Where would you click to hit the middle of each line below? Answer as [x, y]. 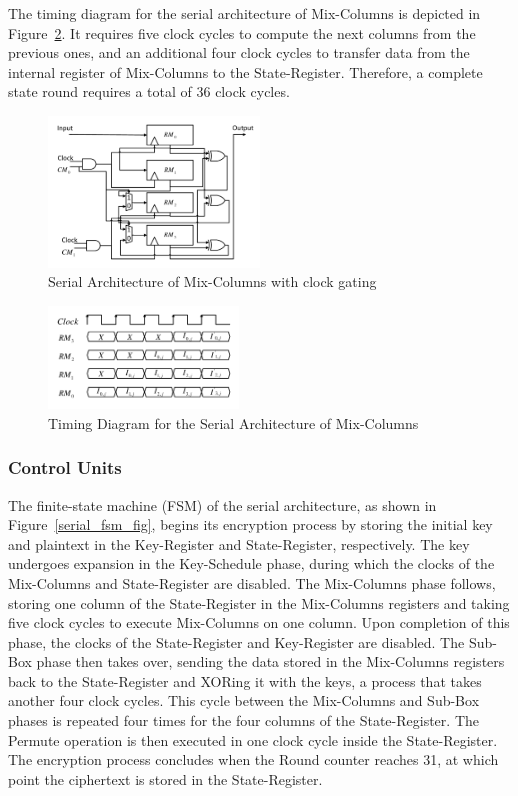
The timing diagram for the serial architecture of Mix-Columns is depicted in [244, 13]
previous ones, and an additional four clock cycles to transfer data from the [239, 52]
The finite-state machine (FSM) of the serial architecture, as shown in [222, 504]
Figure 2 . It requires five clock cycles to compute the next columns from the [242, 32]
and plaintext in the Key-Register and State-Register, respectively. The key [239, 543]
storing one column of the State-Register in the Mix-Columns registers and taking [259, 602]
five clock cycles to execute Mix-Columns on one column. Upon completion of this [259, 622]
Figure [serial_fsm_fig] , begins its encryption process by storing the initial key [250, 524]
